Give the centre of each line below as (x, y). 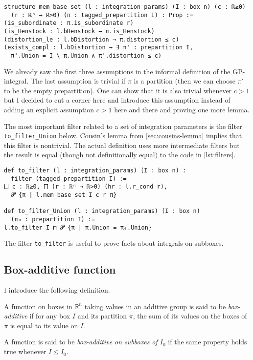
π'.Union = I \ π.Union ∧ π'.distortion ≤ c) (86, 55)
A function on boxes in (38, 306)
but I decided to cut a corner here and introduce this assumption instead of (117, 100)
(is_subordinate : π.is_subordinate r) (69, 23)
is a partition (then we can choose (184, 81)
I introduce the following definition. (57, 290)
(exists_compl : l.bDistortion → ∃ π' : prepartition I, (99, 48)
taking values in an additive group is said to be (155, 306)
